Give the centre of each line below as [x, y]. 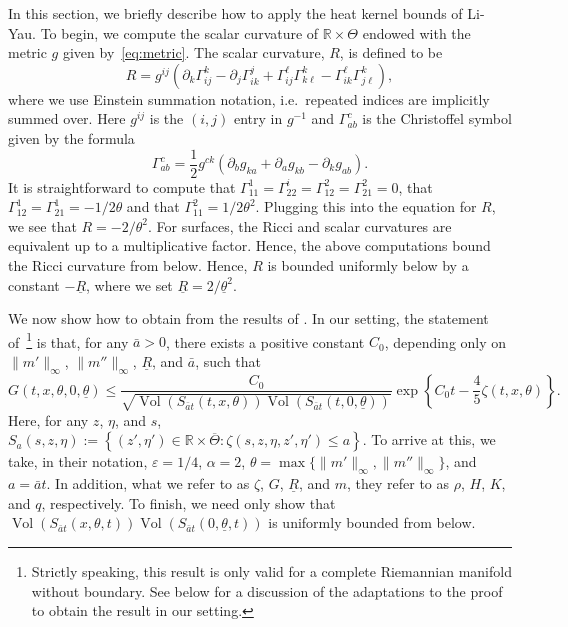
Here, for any [48, 419]
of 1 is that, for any [68, 340]
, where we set [129, 284]
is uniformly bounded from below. [372, 522]
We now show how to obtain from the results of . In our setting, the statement [248, 318]
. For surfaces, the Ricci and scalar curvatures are [300, 225]
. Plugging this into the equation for [366, 206]
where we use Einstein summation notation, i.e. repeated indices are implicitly [249, 98]
